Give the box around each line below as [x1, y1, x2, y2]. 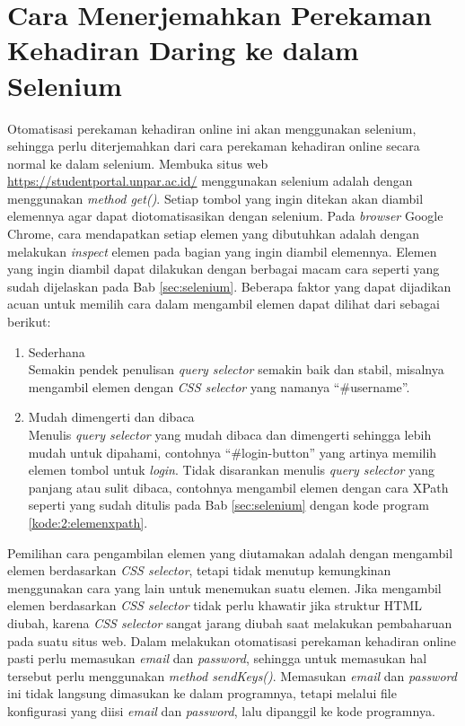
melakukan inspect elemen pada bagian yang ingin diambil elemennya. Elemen [7, 241, 437, 260]
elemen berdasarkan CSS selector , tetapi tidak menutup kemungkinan [7, 561, 391, 580]
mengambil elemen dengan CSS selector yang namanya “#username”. [28, 377, 410, 396]
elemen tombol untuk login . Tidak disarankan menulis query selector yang [28, 460, 434, 479]
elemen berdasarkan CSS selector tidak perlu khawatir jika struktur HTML [7, 596, 423, 615]
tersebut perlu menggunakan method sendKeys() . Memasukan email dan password [7, 666, 457, 685]
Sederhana [28, 342, 85, 361]
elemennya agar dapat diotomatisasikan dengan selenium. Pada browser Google [7, 206, 443, 225]
